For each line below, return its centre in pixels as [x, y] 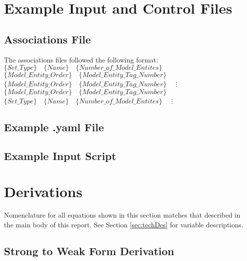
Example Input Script [60, 155]
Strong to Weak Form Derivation [89, 251]
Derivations [43, 191]
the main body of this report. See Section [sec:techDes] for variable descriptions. [124, 224]
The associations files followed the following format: [81, 59]
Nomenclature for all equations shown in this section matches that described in [122, 215]
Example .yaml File [54, 127]
